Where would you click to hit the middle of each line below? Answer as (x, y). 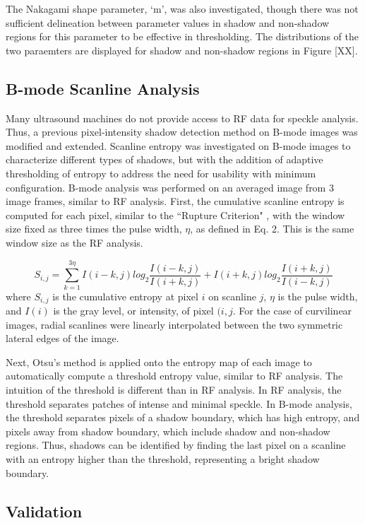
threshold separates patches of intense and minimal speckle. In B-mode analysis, (179, 403)
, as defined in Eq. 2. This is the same (272, 229)
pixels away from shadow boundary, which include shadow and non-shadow (168, 431)
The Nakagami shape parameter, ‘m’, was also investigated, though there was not (182, 8)
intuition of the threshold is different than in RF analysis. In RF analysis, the (174, 390)
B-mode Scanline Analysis (103, 88)
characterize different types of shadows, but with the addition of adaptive (164, 159)
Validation (44, 511)
